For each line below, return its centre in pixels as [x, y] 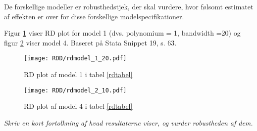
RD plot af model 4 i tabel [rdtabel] [78, 106]
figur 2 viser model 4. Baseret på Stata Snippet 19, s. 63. [90, 42]
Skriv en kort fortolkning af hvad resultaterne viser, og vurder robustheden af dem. [128, 122]
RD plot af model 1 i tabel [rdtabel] [78, 74]
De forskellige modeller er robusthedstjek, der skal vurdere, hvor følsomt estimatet [129, 6]
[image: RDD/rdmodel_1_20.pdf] [75, 59]
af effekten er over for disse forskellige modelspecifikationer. [94, 16]
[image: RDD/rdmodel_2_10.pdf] [75, 90]
